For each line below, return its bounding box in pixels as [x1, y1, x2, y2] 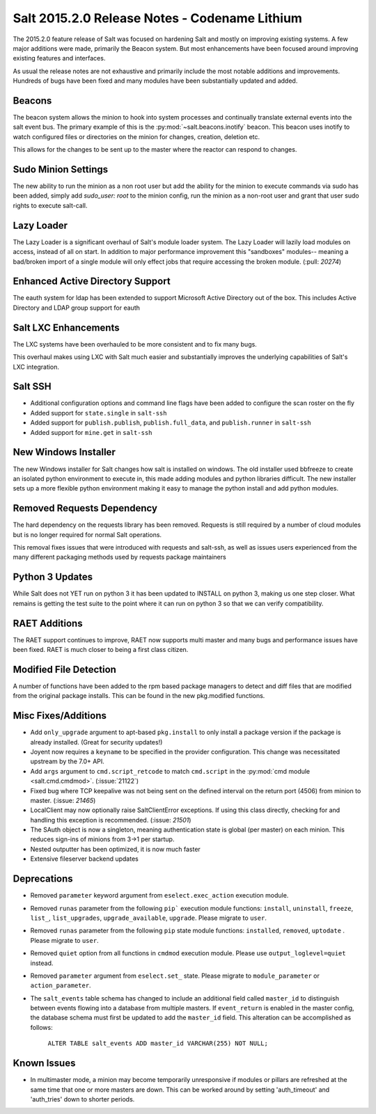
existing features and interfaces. [13, 54, 106, 63]
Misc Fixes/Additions [13, 710, 107, 722]
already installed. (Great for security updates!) [30, 738, 163, 746]
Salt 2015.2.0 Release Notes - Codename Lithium [13, 10, 303, 26]
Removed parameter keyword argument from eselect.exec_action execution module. [30, 891, 289, 900]
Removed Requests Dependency [13, 502, 158, 514]
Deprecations [13, 873, 73, 885]
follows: [30, 1023, 53, 1031]
